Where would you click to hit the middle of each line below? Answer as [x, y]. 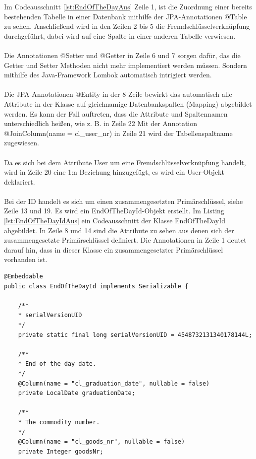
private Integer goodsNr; [61, 451]
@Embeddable [24, 277]
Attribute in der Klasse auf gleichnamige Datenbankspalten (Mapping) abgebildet [128, 103]
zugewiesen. [22, 143]
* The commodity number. [59, 422]
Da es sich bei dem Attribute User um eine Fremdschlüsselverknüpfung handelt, [125, 162]
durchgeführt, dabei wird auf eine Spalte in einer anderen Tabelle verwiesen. [120, 35]
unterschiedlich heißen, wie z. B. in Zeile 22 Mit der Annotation [101, 123]
